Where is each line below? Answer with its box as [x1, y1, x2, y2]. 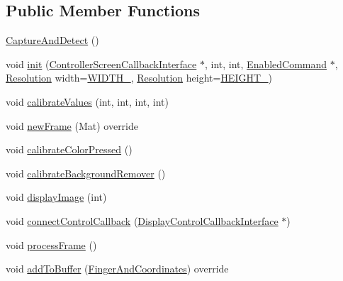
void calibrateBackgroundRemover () [6, 165, 166, 180]
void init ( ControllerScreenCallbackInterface [6, 56, 197, 71]
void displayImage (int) [6, 189, 107, 204]
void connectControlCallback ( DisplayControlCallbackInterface [6, 213, 279, 228]
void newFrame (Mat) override [6, 118, 139, 133]
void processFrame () [6, 237, 97, 252]
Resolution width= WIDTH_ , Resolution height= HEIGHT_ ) [6, 70, 273, 85]
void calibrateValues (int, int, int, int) [6, 94, 169, 109]
